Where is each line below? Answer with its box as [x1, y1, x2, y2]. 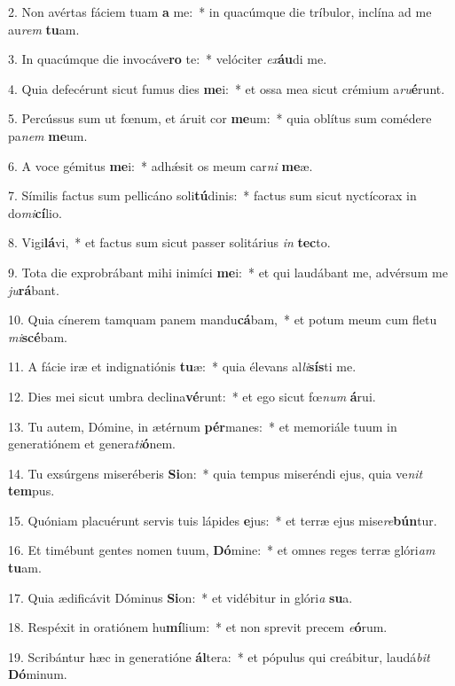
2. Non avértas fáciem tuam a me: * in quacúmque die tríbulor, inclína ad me [8, 3, 432, 20]
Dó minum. [8, 665, 67, 683]
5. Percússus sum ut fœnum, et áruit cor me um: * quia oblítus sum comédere [8, 109, 432, 128]
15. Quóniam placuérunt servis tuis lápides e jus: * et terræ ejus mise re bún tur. [8, 511, 437, 529]
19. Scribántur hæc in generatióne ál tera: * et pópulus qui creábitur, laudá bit [8, 647, 430, 666]
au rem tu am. [8, 19, 80, 38]
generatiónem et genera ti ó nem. [8, 434, 176, 453]
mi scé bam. [8, 327, 67, 346]
